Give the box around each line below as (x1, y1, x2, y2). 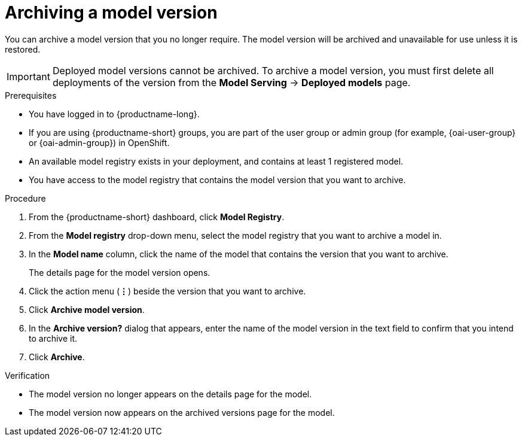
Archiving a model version (5, 2, 218, 23)
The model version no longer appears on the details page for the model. (29, 388, 312, 399)
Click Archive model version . (29, 304, 145, 315)
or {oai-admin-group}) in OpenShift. (29, 137, 170, 148)
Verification (5, 370, 50, 381)
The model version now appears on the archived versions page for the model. (29, 407, 335, 418)
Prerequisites (5, 90, 57, 101)
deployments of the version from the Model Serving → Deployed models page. (52, 76, 411, 89)
